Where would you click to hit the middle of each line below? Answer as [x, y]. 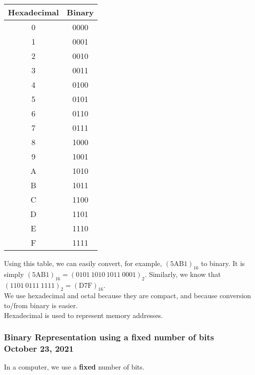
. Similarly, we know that [183, 274]
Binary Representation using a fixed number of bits [109, 337]
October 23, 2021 [39, 348]
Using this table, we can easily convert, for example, [83, 263]
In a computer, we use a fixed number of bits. [74, 367]
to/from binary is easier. [41, 305]
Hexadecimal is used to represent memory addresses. [84, 315]
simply [14, 274]
